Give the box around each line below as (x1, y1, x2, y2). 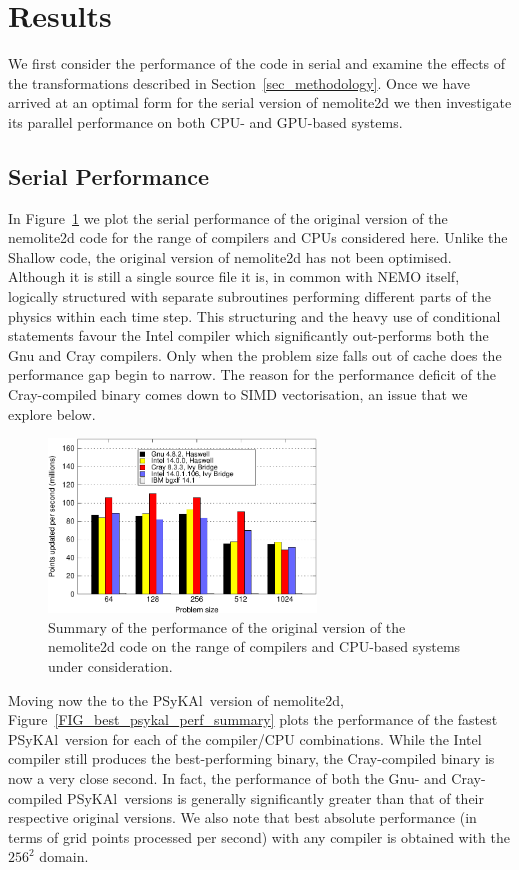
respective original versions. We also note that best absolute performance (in (8, 807, 477, 828)
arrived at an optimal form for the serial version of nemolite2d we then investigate (8, 92, 512, 113)
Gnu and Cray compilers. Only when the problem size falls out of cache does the (8, 344, 502, 365)
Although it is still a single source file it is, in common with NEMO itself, (8, 266, 460, 287)
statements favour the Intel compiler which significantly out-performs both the (8, 325, 489, 346)
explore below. (8, 403, 96, 424)
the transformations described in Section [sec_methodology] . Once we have (8, 72, 471, 93)
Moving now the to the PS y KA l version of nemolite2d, (8, 689, 344, 710)
